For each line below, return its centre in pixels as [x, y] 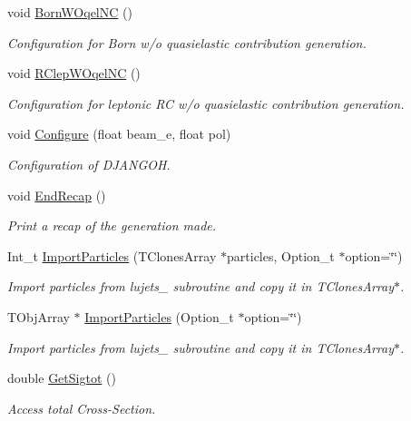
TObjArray [39, 316]
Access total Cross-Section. [82, 408]
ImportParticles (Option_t [159, 316]
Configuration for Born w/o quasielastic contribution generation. [187, 42]
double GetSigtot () [62, 378]
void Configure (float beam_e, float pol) [119, 134]
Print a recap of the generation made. [112, 225]
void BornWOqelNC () [70, 12]
